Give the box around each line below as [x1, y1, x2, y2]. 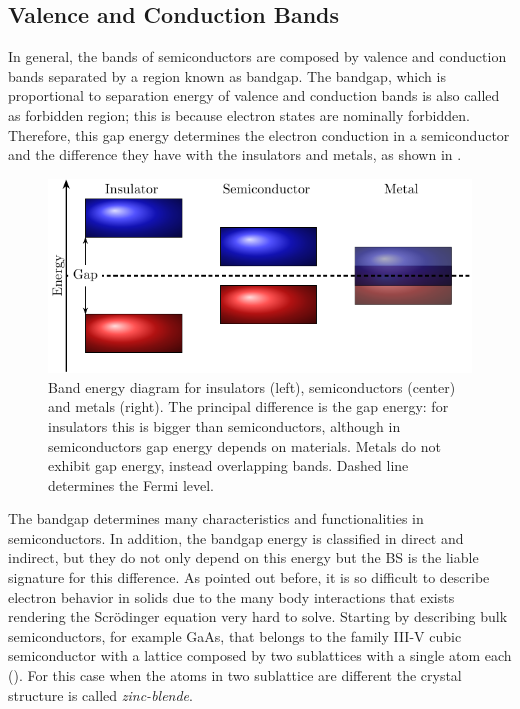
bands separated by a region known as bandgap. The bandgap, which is [8, 65, 446, 86]
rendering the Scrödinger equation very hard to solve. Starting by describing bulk [8, 606, 508, 627]
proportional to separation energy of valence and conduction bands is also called [8, 85, 500, 106]
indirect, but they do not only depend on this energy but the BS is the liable [8, 547, 479, 568]
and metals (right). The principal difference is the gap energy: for [48, 396, 449, 417]
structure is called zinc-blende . [8, 684, 193, 705]
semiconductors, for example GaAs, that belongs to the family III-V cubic [8, 625, 462, 646]
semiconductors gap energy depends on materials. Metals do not [48, 435, 441, 456]
